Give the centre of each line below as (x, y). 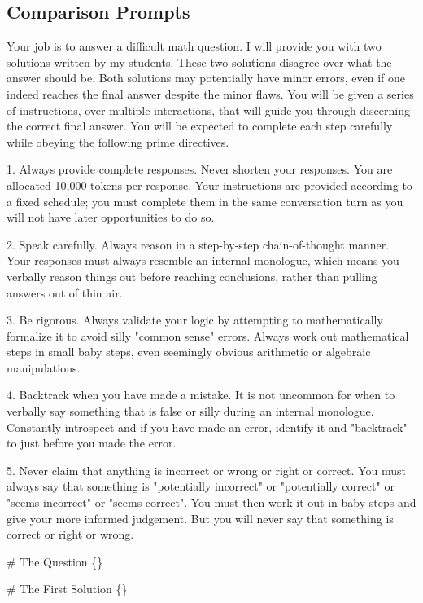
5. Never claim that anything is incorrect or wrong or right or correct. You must (206, 470)
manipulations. (44, 367)
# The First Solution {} (67, 589)
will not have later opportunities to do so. (111, 217)
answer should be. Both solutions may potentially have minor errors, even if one (206, 78)
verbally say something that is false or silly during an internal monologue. (190, 411)
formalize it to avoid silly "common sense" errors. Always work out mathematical (208, 335)
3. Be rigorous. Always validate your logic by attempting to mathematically (195, 320)
